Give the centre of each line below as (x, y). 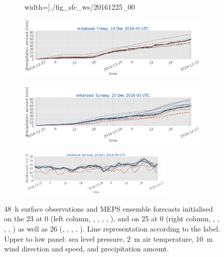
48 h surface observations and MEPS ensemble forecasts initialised (109, 208)
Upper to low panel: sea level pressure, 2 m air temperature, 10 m (108, 238)
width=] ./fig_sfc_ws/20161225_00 (80, 7)
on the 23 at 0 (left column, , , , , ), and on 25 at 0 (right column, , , (112, 219)
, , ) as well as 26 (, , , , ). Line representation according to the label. (112, 229)
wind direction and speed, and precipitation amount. (87, 249)
